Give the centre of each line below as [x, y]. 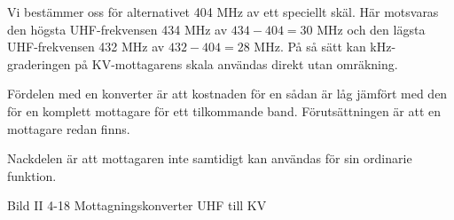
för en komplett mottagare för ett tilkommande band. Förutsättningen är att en [224, 110]
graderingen [39, 63]
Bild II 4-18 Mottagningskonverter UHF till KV [137, 205]
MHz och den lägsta [371, 29]
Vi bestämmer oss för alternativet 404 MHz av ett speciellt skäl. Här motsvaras [223, 12]
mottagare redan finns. [69, 128]
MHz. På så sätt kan [310, 47]
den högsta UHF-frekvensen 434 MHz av [117, 29]
